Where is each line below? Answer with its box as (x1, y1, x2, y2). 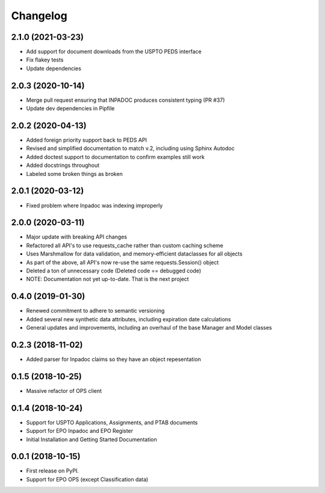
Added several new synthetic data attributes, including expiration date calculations (26, 315, 231, 322)
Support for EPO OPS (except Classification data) (26, 476, 149, 483)
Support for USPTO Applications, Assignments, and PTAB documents (26, 419, 198, 426)
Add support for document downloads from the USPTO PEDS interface (26, 48, 202, 55)
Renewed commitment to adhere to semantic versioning (26, 307, 165, 315)
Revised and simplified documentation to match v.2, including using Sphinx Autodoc (26, 145, 235, 152)
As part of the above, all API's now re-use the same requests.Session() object (26, 259, 219, 266)
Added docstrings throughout (26, 162, 100, 169)
